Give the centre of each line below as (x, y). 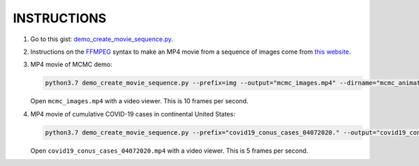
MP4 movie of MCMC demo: (71, 65)
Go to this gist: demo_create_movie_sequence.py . (102, 39)
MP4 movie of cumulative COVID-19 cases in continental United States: (133, 114)
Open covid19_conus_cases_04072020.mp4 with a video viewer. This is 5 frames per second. (169, 151)
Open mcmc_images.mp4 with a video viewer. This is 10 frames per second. (139, 101)
